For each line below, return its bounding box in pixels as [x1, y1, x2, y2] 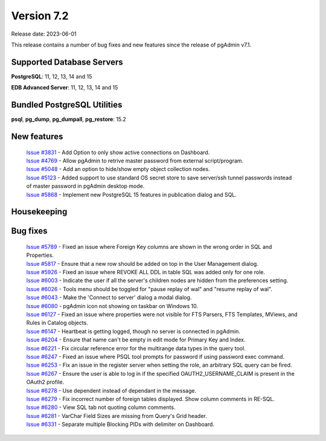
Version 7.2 [11, 9, 69, 22]
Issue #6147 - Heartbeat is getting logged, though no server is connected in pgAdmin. [26, 327, 241, 335]
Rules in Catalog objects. [26, 319, 89, 326]
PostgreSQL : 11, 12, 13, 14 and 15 [11, 72, 92, 80]
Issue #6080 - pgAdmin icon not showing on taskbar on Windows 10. [26, 302, 199, 309]
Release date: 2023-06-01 [11, 30, 77, 37]
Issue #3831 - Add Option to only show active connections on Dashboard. [26, 149, 210, 156]
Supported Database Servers [11, 57, 123, 67]
